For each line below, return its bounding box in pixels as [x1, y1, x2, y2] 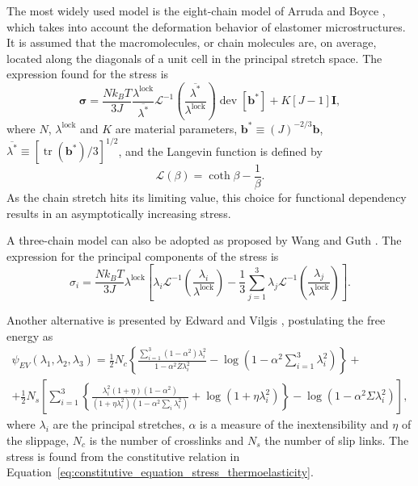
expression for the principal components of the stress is [6, 247, 279, 264]
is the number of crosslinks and [89, 431, 244, 448]
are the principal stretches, [53, 416, 185, 433]
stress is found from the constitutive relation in [6, 447, 240, 464]
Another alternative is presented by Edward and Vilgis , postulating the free [6, 312, 386, 329]
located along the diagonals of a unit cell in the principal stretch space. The [6, 49, 382, 66]
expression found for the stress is [6, 65, 169, 82]
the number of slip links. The [264, 431, 409, 448]
